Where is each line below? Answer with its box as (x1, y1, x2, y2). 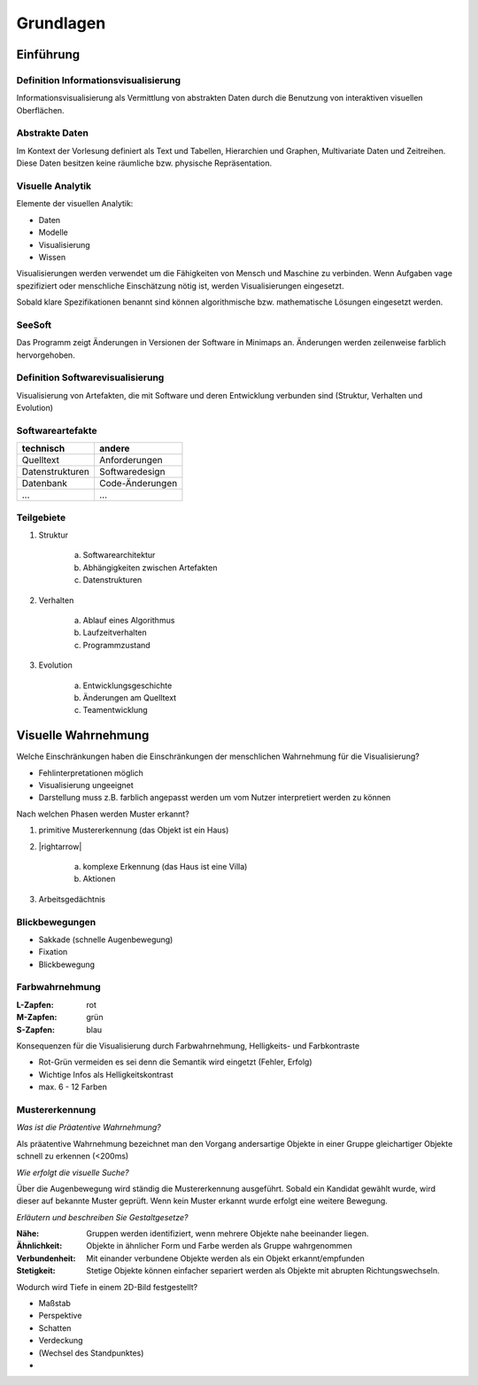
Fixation (38, 947, 68, 957)
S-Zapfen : (16, 1024, 55, 1035)
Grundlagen (16, 13, 106, 33)
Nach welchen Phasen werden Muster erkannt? (16, 809, 189, 819)
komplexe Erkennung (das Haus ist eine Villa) (82, 862, 248, 871)
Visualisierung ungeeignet (38, 780, 135, 791)
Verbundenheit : (16, 1253, 76, 1264)
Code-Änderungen (98, 477, 178, 490)
